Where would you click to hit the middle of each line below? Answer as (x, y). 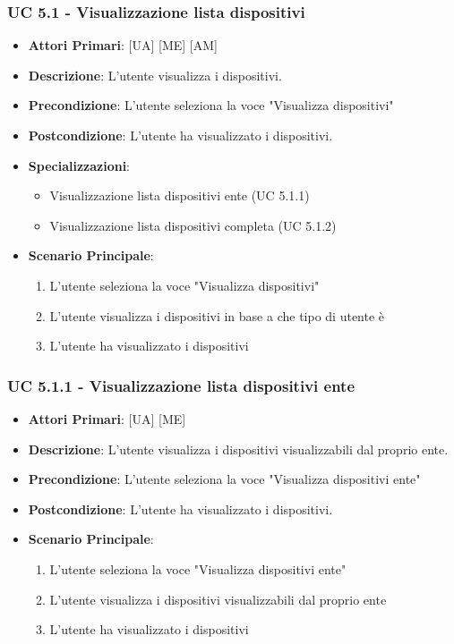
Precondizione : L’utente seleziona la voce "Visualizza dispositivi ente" (224, 479)
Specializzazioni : (79, 165)
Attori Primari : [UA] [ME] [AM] (123, 45)
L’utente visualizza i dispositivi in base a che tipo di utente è (217, 315)
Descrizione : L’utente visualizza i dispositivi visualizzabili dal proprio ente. (238, 449)
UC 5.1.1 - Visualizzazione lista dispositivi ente (181, 385)
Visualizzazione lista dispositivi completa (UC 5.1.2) (193, 225)
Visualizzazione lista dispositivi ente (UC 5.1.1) (180, 195)
